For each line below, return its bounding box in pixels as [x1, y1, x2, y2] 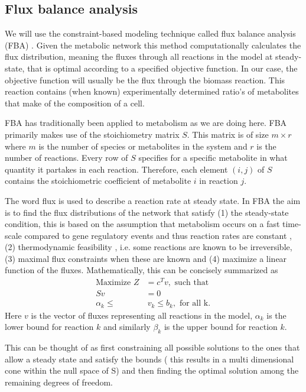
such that [174, 278, 209, 287]
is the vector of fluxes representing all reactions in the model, [31, 309, 253, 321]
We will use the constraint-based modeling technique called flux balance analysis [5, 27, 296, 40]
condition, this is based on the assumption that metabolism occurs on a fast [5, 218, 280, 230]
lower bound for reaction [5, 320, 94, 333]
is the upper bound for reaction [164, 320, 278, 333]
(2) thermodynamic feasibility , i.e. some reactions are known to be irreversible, [5, 241, 292, 253]
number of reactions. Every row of [5, 151, 128, 164]
